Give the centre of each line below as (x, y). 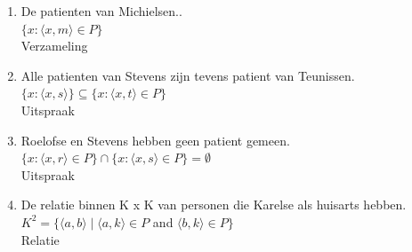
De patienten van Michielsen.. (101, 11)
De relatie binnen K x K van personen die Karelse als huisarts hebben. (214, 205)
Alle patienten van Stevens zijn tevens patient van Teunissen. (188, 75)
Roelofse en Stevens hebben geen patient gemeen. (155, 140)
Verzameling (54, 46)
